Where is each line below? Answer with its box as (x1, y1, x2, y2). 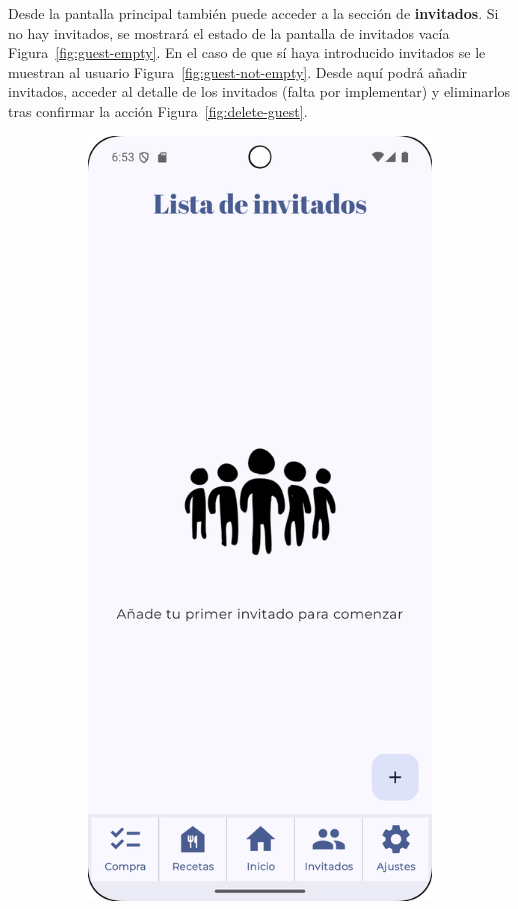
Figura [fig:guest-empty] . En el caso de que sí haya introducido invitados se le (8, 42, 486, 63)
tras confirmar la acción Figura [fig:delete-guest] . (8, 100, 308, 121)
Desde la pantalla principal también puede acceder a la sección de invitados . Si (8, 3, 499, 23)
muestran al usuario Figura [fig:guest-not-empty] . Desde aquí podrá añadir (8, 61, 468, 82)
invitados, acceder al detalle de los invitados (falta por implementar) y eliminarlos (8, 81, 511, 102)
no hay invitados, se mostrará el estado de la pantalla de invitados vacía (8, 22, 450, 43)
